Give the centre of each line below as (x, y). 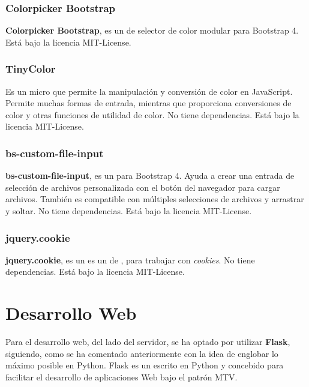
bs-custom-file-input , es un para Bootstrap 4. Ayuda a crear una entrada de (150, 175)
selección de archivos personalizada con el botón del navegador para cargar (143, 187)
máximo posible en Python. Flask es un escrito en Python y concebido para (145, 365)
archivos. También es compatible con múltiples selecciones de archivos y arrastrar (155, 199)
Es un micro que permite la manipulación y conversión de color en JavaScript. (149, 91)
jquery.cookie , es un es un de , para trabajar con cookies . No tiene (130, 259)
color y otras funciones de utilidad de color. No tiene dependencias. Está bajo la (152, 114)
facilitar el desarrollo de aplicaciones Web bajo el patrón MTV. (121, 376)
